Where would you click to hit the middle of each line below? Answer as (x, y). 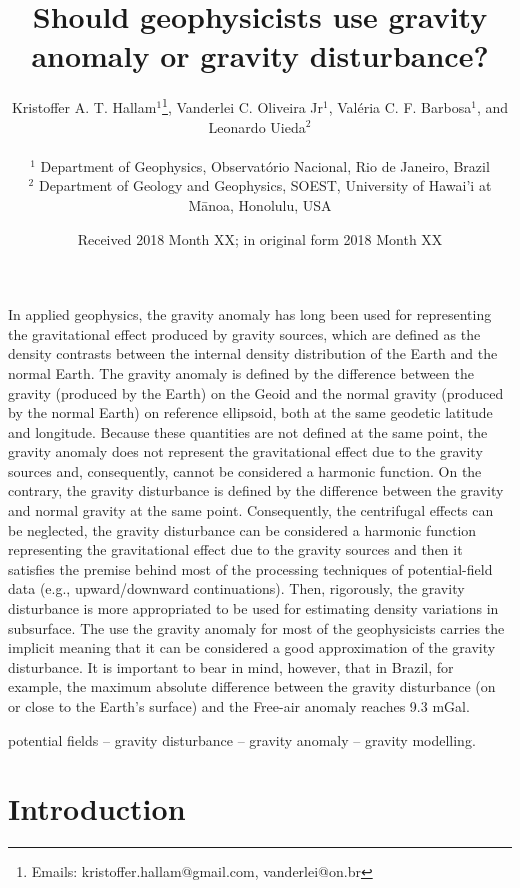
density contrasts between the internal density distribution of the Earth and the (253, 353)
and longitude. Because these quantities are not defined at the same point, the (248, 431)
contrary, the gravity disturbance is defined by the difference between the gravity (256, 490)
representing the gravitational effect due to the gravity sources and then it (235, 549)
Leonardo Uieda (257, 126)
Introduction (97, 808)
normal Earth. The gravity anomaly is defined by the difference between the (241, 372)
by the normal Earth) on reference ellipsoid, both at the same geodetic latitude (250, 412)
